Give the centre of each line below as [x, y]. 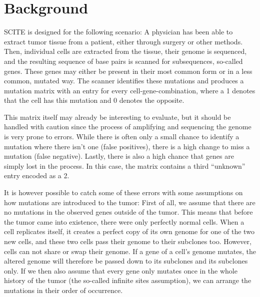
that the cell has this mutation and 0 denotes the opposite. [94, 100]
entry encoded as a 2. [37, 175]
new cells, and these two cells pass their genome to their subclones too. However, [128, 241]
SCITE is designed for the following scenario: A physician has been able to [118, 32]
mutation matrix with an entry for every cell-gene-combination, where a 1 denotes [130, 90]
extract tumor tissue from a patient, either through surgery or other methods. [123, 41]
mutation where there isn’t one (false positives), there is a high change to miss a [127, 146]
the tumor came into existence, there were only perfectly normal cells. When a [124, 221]
